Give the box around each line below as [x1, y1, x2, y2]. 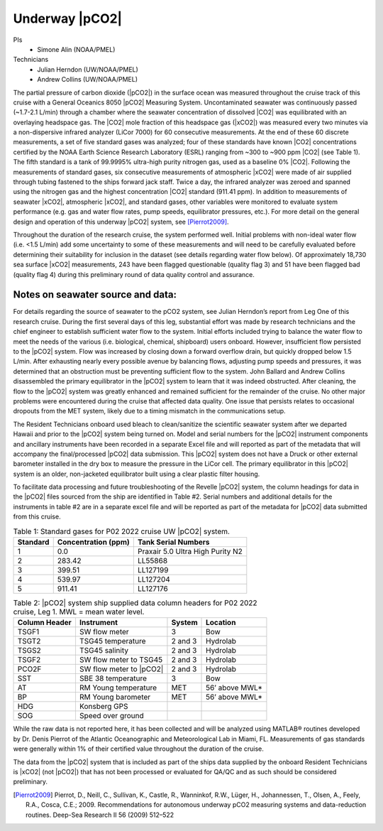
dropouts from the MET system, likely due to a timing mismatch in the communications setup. [13, 407, 287, 415]
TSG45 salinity [79, 646, 129, 656]
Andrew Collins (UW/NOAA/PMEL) [37, 75, 138, 84]
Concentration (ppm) [57, 537, 131, 547]
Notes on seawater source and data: [13, 288, 177, 301]
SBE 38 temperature [79, 673, 148, 683]
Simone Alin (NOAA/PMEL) [37, 45, 116, 53]
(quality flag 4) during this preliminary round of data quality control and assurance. [13, 270, 255, 278]
